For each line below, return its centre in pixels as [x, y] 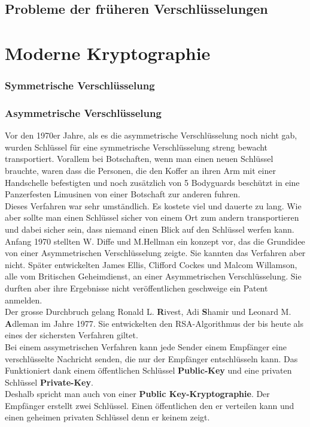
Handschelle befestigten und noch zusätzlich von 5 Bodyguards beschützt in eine [152, 182]
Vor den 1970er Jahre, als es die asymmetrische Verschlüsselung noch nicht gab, [151, 135]
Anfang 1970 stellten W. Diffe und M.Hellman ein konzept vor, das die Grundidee [155, 241]
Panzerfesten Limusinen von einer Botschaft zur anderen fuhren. [123, 194]
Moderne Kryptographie [108, 52]
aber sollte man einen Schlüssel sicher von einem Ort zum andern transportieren [152, 217]
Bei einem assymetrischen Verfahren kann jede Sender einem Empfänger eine [146, 346]
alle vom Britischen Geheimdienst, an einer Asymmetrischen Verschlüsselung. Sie [153, 276]
